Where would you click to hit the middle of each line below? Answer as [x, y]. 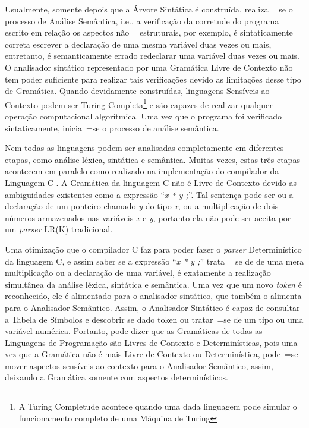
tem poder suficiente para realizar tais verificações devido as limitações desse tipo [153, 79]
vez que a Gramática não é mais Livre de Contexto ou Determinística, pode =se [152, 354]
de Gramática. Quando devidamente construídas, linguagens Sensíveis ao [137, 91]
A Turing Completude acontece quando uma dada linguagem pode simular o [158, 406]
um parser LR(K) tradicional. [59, 229]
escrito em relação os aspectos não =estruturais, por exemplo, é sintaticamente [149, 32]
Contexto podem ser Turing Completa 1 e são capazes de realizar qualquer [139, 103]
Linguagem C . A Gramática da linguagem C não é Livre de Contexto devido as [151, 182]
